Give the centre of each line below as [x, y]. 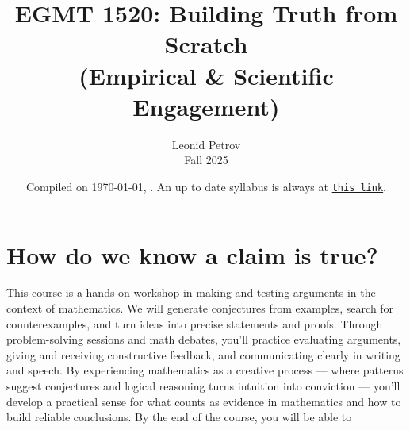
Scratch [206, 44]
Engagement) [206, 106]
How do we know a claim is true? [192, 254]
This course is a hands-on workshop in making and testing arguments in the [191, 292]
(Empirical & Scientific [206, 75]
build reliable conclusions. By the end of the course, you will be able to [179, 417]
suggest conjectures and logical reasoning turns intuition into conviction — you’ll [203, 386]
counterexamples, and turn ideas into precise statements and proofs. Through [195, 323]
